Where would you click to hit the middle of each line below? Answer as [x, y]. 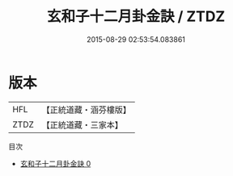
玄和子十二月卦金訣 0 [55, 163]
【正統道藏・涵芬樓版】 [87, 110]
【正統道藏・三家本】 [83, 124]
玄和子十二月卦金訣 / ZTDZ [136, 17]
